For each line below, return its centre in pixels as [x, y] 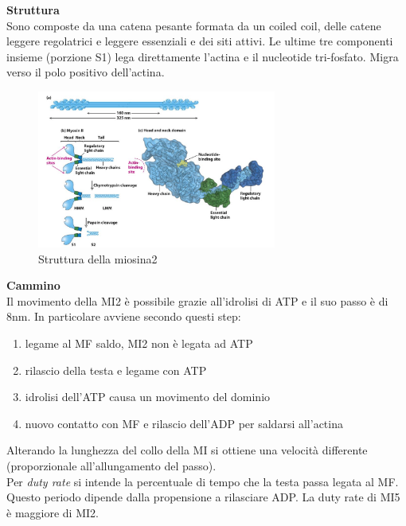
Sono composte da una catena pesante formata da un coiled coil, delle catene [194, 25]
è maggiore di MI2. [53, 512]
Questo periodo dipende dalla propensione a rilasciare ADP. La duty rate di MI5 [203, 497]
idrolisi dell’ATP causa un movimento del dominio [148, 397]
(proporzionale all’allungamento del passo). [111, 465]
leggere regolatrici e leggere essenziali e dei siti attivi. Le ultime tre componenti [200, 41]
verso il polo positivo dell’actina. [86, 72]
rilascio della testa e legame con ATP [116, 370]
